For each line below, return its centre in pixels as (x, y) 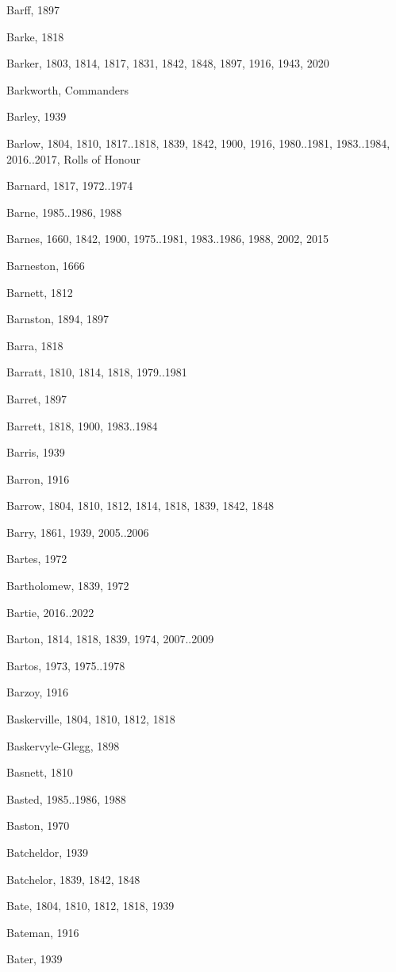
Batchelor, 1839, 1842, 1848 (73, 879)
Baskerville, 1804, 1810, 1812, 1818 (91, 719)
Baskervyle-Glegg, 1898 (63, 745)
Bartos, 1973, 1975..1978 (66, 665)
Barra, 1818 (35, 345)
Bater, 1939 (35, 959)
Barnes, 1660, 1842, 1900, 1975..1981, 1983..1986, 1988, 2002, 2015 (167, 239)
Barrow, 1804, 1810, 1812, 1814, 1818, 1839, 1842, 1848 (140, 505)
